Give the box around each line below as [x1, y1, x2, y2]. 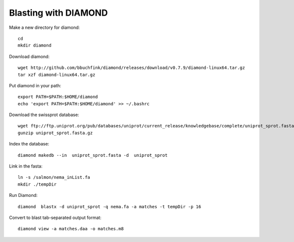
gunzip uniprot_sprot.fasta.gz [18, 130, 93, 136]
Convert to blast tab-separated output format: [9, 215, 101, 220]
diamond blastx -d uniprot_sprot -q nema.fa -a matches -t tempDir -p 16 [18, 204, 201, 209]
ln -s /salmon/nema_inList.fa [18, 174, 91, 180]
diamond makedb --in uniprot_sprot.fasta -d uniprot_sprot [18, 152, 168, 158]
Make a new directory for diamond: [9, 24, 80, 30]
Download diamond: [9, 53, 50, 59]
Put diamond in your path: [9, 82, 61, 88]
